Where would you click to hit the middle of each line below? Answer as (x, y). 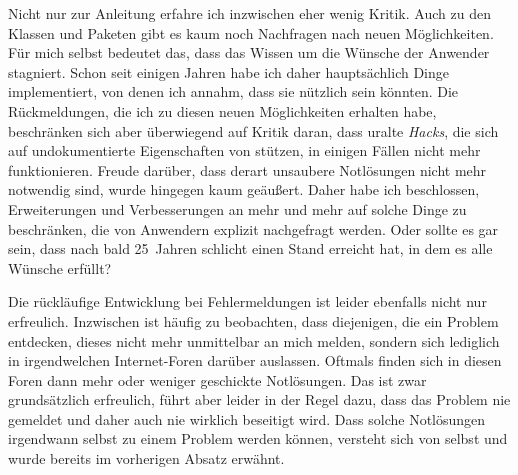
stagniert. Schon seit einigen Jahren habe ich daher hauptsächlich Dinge (228, 71)
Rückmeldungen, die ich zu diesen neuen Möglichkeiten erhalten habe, (222, 110)
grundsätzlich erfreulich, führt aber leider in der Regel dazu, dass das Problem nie (259, 399)
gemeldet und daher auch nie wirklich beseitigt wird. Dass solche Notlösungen (247, 418)
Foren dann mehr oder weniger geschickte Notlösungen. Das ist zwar (217, 379)
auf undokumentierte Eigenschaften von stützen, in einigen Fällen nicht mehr (244, 150)
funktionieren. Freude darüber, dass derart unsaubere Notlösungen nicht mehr (247, 169)
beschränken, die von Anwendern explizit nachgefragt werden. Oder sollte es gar (253, 228)
